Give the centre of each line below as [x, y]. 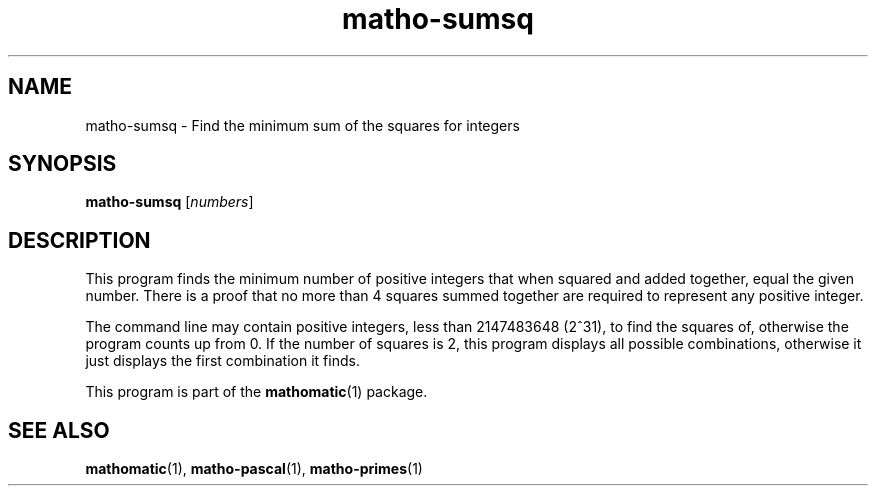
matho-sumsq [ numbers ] [169, 202]
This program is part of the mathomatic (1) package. [256, 392]
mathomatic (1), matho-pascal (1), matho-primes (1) [254, 469]
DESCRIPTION [79, 240]
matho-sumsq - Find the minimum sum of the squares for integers [302, 125]
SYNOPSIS [62, 164]
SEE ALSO [59, 430]
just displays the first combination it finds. [222, 361]
